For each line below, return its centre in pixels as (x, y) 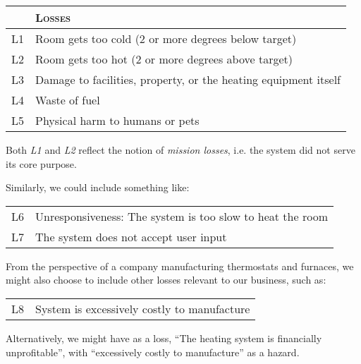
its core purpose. (41, 163)
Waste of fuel (68, 100)
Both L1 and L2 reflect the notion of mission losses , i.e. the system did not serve (180, 150)
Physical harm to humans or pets (117, 120)
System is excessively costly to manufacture (143, 308)
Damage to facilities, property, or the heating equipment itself (188, 79)
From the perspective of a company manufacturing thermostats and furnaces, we (180, 266)
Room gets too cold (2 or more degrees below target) (166, 38)
